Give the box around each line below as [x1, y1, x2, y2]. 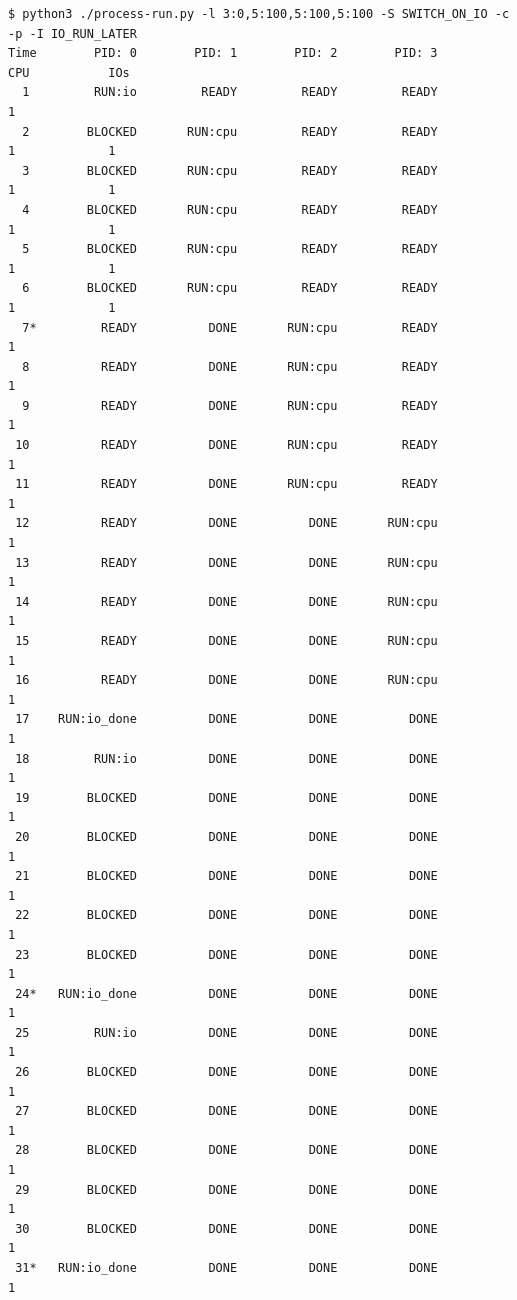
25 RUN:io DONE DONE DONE [15, 1025, 438, 1040]
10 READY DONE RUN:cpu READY [15, 438, 438, 453]
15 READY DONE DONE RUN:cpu [15, 634, 438, 648]
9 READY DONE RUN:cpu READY [22, 398, 438, 413]
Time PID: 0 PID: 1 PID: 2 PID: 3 [8, 46, 438, 61]
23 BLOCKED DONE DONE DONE [15, 947, 438, 962]
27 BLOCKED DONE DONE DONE [15, 1104, 438, 1119]
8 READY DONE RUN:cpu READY [22, 359, 438, 374]
